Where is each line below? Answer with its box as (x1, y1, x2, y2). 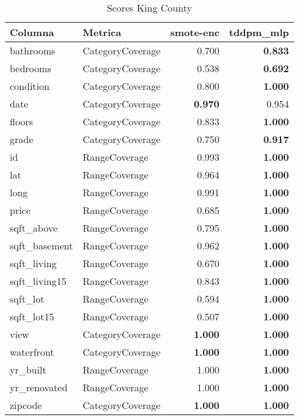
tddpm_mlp (229, 25, 289, 39)
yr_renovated (10, 380, 68, 394)
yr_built (10, 363, 46, 377)
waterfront (10, 345, 54, 359)
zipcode (10, 398, 42, 412)
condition (10, 79, 50, 93)
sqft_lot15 (10, 309, 54, 323)
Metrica (83, 25, 122, 39)
